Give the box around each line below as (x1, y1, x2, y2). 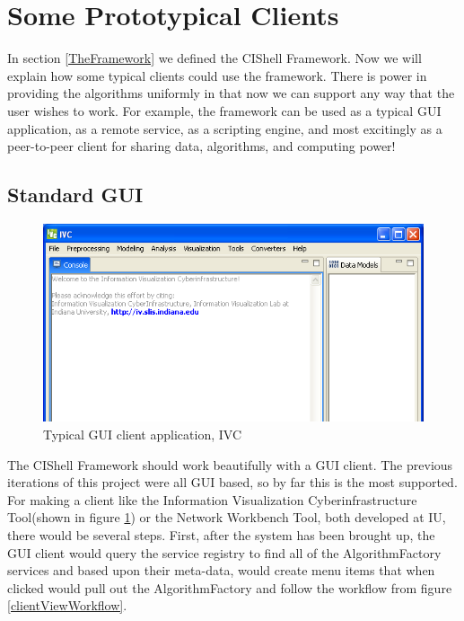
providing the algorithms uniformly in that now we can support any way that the (7, 84, 455, 102)
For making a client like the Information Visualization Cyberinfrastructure (7, 490, 417, 509)
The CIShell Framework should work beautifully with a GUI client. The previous (7, 455, 453, 474)
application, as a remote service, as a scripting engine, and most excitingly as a (7, 119, 442, 138)
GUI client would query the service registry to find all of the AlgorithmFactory (7, 543, 442, 562)
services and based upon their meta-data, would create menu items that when (7, 561, 435, 580)
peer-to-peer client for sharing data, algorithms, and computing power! (7, 137, 396, 155)
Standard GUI (7, 181, 144, 208)
